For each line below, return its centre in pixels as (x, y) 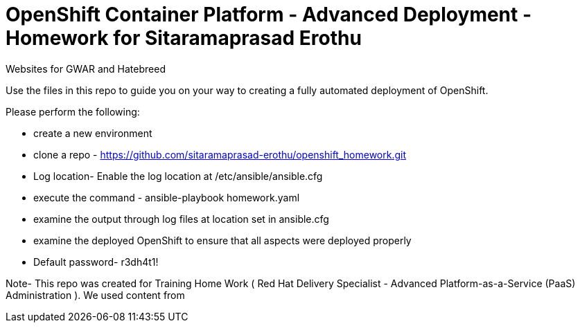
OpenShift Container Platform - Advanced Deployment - (269, 15)
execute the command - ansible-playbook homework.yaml (167, 197)
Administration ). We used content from (95, 295)
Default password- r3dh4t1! (96, 262)
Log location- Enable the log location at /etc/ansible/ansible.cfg (178, 176)
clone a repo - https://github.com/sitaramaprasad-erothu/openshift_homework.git (220, 154)
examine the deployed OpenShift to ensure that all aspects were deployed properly (222, 240)
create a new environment (93, 133)
